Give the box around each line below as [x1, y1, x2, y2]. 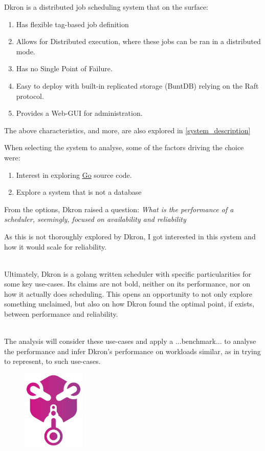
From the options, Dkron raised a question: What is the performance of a [4, 203, 234, 214]
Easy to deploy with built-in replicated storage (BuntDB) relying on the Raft [16, 80, 259, 91]
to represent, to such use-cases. [4, 356, 101, 366]
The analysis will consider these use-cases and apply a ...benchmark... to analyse [4, 336, 256, 346]
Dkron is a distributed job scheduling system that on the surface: [4, 2, 209, 12]
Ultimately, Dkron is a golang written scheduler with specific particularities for [4, 268, 251, 279]
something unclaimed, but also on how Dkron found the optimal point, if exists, [4, 298, 255, 309]
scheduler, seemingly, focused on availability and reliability [4, 214, 186, 224]
